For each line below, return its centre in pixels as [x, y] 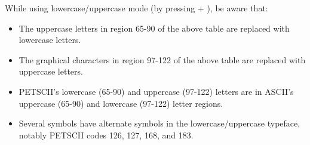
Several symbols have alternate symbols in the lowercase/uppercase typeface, [159, 123]
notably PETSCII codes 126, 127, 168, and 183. [106, 135]
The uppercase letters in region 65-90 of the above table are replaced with [154, 28]
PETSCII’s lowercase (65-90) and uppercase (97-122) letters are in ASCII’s [156, 91]
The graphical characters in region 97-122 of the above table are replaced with [162, 59]
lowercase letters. [50, 40]
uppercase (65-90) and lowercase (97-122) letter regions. [121, 103]
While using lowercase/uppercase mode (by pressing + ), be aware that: [136, 8]
